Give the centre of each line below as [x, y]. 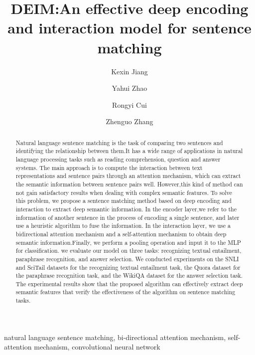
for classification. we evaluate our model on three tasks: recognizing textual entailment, [128, 251]
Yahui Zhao [129, 88]
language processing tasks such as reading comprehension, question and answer [118, 159]
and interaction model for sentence [129, 28]
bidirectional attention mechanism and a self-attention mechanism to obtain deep [121, 234]
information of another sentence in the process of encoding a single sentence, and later [127, 217]
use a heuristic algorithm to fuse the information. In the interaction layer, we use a [123, 226]
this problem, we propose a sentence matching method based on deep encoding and [124, 201]
